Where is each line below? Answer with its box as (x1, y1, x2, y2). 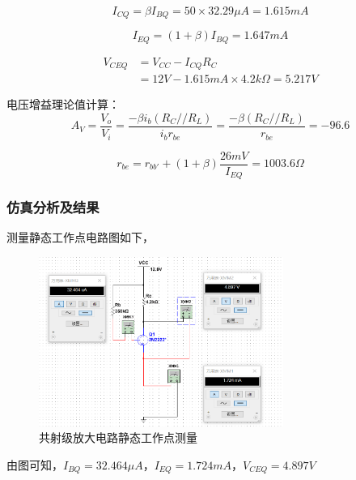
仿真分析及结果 (6, 196, 100, 216)
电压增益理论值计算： (6, 96, 120, 113)
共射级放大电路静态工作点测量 (39, 429, 197, 446)
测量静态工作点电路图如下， (6, 229, 154, 246)
